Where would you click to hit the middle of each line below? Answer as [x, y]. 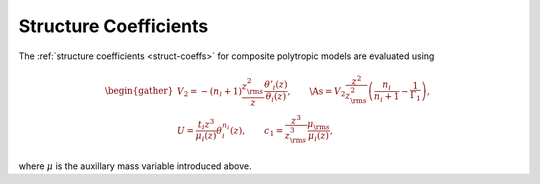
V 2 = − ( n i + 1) [209, 92]
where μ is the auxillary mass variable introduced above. [135, 166]
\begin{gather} [139, 91]
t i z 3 [206, 124]
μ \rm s [318, 125]
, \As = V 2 [316, 92]
